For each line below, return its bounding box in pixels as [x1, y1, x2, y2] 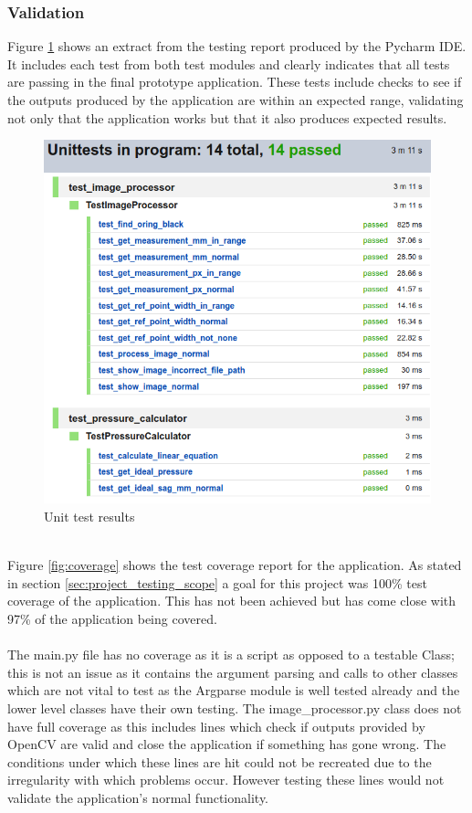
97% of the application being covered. [7, 609, 217, 628]
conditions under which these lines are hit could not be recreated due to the [7, 752, 432, 771]
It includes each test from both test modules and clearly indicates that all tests [7, 54, 450, 73]
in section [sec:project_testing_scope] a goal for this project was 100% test [7, 573, 427, 592]
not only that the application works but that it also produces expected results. [7, 108, 447, 127]
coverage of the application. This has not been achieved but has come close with [7, 591, 456, 610]
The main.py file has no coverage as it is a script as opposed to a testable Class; [7, 645, 455, 664]
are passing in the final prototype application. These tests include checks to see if [7, 72, 462, 91]
